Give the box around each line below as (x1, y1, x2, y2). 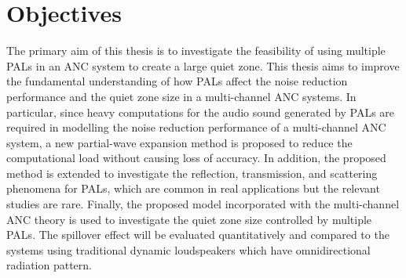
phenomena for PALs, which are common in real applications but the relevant (6, 180, 380, 197)
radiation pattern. (6, 257, 93, 273)
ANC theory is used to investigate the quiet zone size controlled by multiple (6, 211, 372, 227)
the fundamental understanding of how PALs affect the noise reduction (6, 73, 348, 89)
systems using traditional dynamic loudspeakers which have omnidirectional (6, 241, 371, 258)
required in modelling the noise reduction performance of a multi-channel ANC (6, 119, 386, 135)
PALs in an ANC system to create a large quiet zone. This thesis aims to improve (6, 57, 400, 74)
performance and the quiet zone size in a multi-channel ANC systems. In (6, 88, 357, 104)
